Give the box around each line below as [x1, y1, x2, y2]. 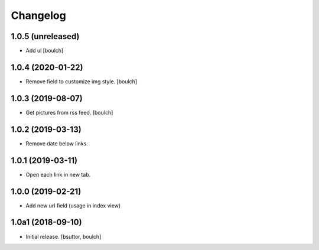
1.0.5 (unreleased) [11, 31, 80, 41]
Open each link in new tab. [25, 171, 91, 178]
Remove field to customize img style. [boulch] [25, 77, 138, 85]
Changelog [11, 9, 66, 22]
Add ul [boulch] [25, 47, 64, 54]
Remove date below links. [25, 139, 88, 147]
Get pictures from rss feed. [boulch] [25, 109, 113, 116]
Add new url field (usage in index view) [25, 202, 121, 209]
